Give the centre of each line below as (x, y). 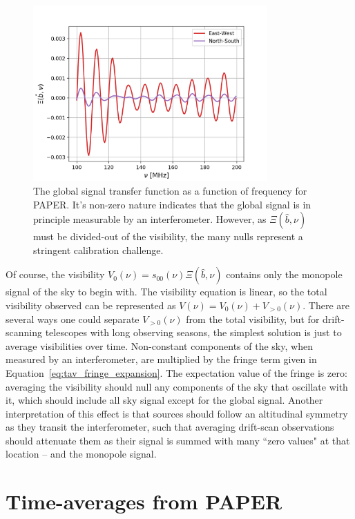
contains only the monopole (284, 274)
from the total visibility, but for (253, 319)
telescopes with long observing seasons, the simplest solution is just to (193, 332)
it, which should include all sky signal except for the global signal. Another (164, 400)
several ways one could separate (73, 319)
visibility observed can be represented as (91, 305)
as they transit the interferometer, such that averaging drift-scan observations (170, 427)
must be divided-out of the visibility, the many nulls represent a (168, 236)
